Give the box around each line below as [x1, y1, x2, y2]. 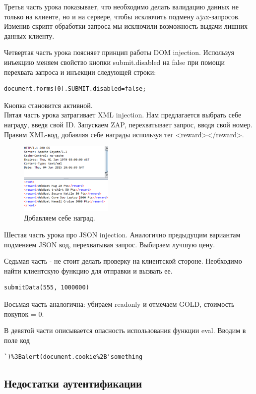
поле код [4, 335, 30, 345]
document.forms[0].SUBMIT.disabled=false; [4, 85, 146, 93]
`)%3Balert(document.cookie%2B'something [4, 353, 143, 361]
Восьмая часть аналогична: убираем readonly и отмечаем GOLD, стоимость [4, 299, 235, 309]
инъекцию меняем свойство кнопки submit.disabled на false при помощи [4, 56, 225, 67]
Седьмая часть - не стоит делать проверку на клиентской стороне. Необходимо [4, 256, 242, 266]
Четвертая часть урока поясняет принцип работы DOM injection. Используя [4, 47, 234, 57]
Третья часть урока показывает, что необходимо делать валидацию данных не [4, 1, 239, 11]
